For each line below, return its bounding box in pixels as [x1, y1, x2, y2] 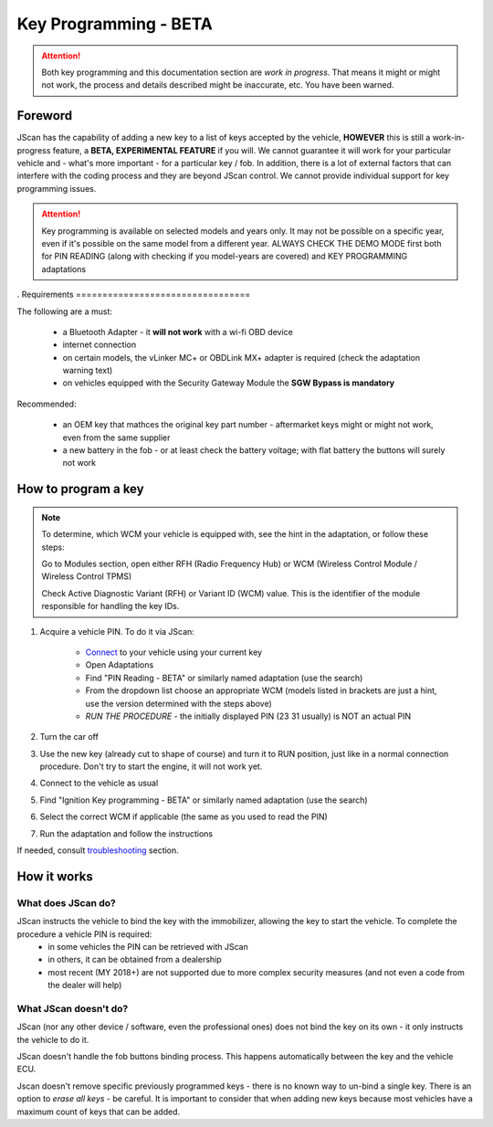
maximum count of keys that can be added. [16, 1106, 181, 1117]
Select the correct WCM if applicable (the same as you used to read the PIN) [39, 811, 328, 822]
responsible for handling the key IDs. [41, 601, 180, 612]
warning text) [62, 365, 113, 376]
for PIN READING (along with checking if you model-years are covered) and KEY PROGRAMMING [41, 251, 408, 262]
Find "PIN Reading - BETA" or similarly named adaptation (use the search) [85, 672, 363, 683]
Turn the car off [39, 732, 100, 743]
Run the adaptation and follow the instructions [39, 827, 214, 839]
